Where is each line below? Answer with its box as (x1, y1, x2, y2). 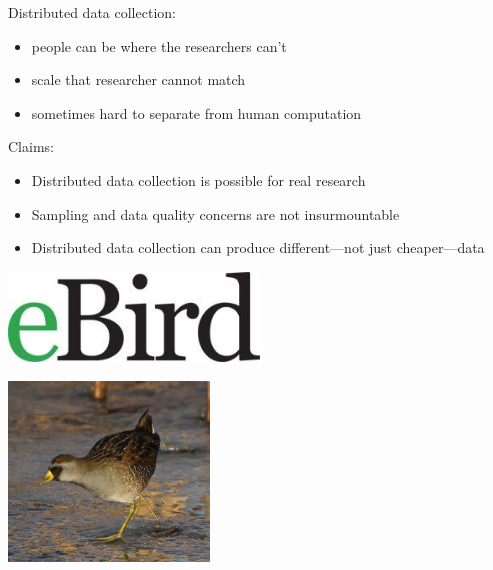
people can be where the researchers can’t (31, 35, 287, 56)
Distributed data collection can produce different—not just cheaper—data (31, 237, 485, 258)
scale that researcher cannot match (31, 69, 246, 90)
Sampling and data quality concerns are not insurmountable (31, 203, 400, 224)
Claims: (8, 136, 54, 157)
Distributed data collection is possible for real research (31, 169, 366, 190)
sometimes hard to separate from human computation (31, 102, 362, 123)
